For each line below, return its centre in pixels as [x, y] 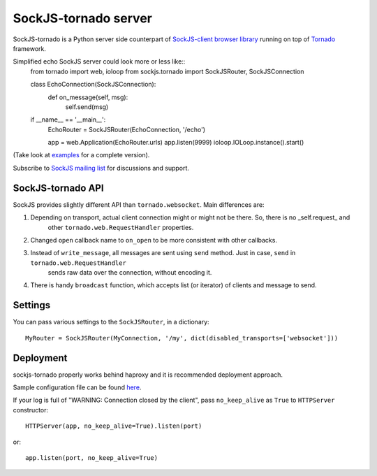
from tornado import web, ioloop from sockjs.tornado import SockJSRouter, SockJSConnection [167, 71]
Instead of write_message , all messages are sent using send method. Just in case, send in [163, 253]
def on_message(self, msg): [88, 97]
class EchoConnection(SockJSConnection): [93, 85]
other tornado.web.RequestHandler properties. [121, 227]
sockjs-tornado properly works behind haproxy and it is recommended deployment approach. [148, 375]
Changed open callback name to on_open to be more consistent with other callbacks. [154, 240]
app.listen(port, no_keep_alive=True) [92, 458]
